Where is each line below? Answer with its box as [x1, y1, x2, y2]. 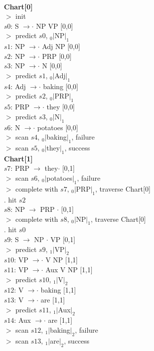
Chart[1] [4, 153, 33, 163]
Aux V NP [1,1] [45, 264, 93, 275]
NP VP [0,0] [36, 20, 73, 31]
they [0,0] [46, 101, 75, 112]
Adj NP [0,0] [42, 41, 80, 51]
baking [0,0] [43, 81, 78, 91]
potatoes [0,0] [37, 122, 78, 132]
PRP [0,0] [42, 50, 72, 61]
